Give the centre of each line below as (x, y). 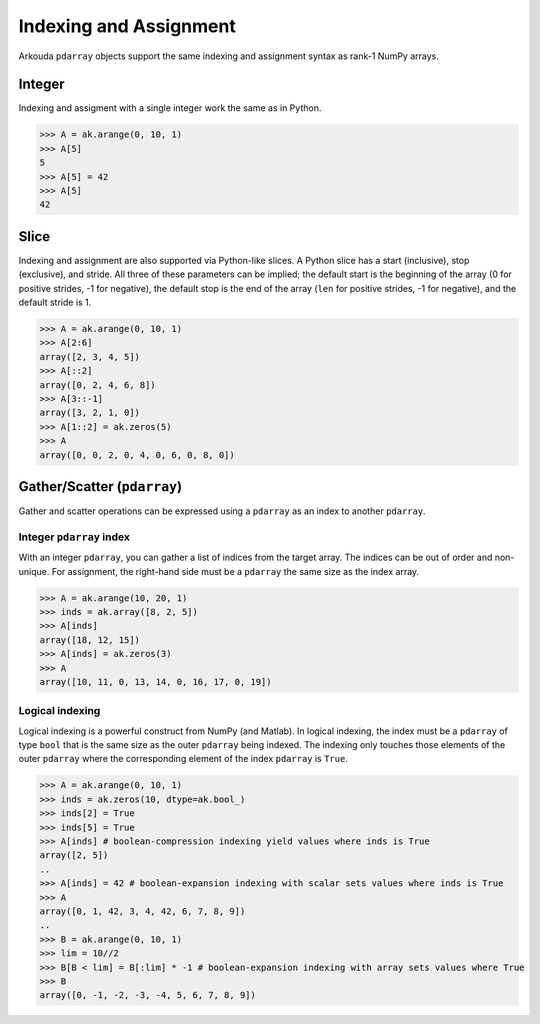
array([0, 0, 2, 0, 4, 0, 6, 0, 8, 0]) (137, 454)
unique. (34, 571)
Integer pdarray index (74, 537)
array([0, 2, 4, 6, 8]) (98, 384)
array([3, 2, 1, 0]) (89, 413)
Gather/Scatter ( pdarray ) (100, 486)
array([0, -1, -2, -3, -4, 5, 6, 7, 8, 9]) (148, 995)
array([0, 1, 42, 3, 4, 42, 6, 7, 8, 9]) (142, 911)
